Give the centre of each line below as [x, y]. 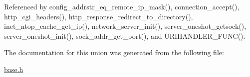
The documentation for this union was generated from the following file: [114, 52]
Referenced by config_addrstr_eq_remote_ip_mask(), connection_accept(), [122, 6]
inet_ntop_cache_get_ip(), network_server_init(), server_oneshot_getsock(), [125, 26]
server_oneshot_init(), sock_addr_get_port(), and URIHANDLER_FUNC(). [125, 36]
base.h [14, 69]
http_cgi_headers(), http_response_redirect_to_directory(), [99, 16]
